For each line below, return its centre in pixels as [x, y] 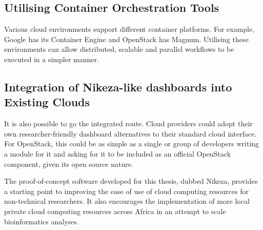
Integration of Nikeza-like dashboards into [118, 87]
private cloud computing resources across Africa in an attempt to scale [115, 211]
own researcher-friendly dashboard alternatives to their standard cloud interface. [130, 133]
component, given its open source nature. [69, 164]
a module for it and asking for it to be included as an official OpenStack [118, 153]
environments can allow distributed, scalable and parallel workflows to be [119, 49]
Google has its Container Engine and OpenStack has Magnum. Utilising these [126, 39]
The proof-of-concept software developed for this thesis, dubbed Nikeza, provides [131, 181]
